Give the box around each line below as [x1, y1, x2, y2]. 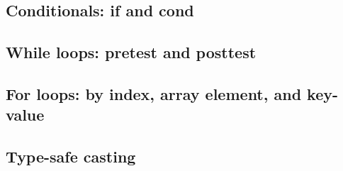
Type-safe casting [6, 145, 136, 167]
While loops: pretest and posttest [6, 41, 257, 63]
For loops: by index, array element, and [6, 82, 302, 104]
